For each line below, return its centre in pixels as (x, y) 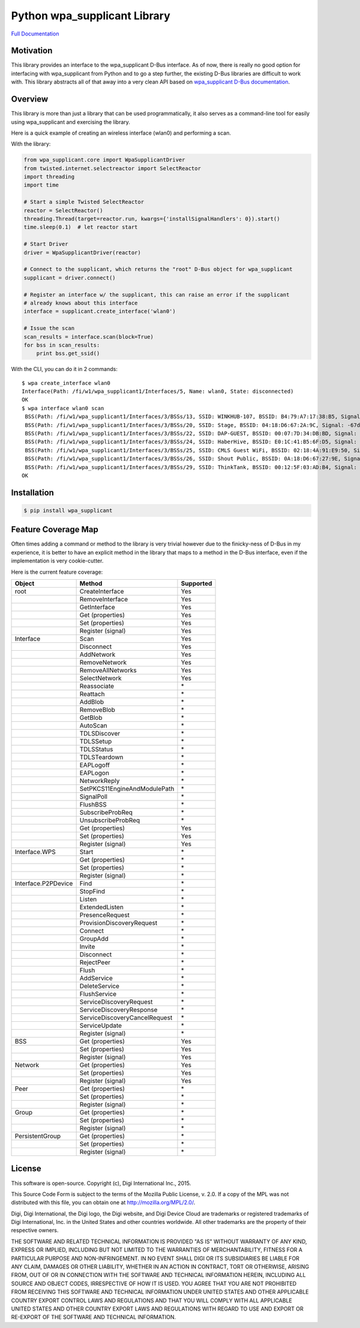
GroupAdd (94, 939)
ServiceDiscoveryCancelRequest (126, 1018)
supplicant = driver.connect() (70, 278)
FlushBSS (93, 805)
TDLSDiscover (100, 734)
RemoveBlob (97, 710)
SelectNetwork (100, 678)
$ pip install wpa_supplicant (68, 510)
